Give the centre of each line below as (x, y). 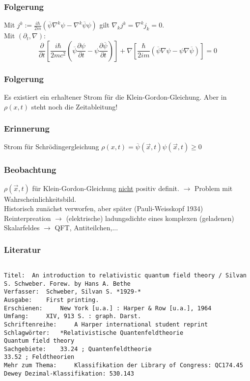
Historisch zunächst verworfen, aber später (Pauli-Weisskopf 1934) (104, 208)
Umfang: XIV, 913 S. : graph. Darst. (73, 316)
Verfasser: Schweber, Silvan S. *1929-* (73, 292)
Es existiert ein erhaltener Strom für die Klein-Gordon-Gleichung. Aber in (115, 97)
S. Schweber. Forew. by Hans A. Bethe (67, 284)
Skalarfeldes (22, 228)
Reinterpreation (28, 218)
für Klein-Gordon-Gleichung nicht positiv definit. (106, 188)
